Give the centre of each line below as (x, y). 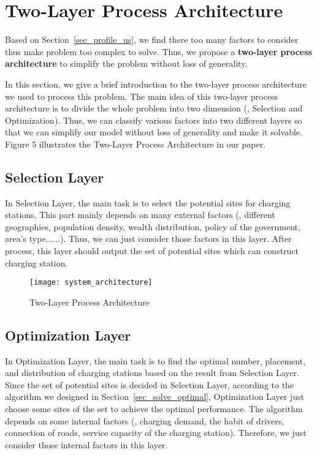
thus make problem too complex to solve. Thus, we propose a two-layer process (158, 51)
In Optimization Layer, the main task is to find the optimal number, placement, (155, 360)
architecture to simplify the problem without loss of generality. (126, 63)
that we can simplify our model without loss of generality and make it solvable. (154, 132)
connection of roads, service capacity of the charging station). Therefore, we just (156, 433)
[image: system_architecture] (91, 283)
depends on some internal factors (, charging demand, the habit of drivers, (145, 420)
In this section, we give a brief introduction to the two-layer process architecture (156, 84)
